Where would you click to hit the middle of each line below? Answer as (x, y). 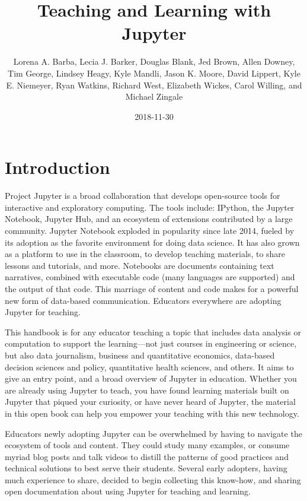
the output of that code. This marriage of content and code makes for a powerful (152, 288)
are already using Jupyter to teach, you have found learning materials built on (147, 390)
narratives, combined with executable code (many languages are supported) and (150, 277)
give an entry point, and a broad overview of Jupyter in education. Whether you (151, 378)
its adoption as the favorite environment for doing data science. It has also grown (152, 242)
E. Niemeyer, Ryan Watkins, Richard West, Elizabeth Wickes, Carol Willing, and (154, 85)
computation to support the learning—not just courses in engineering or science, (151, 343)
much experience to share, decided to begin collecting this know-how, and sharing (153, 479)
